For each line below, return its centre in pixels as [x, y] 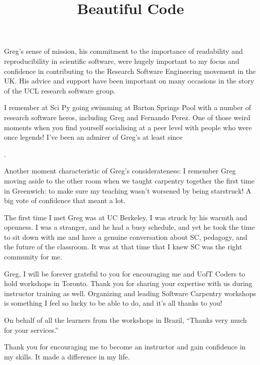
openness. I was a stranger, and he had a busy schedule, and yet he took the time [129, 227]
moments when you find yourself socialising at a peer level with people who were [128, 127]
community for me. [33, 257]
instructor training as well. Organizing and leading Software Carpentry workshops [130, 293]
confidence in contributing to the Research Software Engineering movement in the [130, 71]
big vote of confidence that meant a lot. [65, 200]
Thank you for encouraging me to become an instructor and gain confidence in [125, 347]
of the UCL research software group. [60, 90]
